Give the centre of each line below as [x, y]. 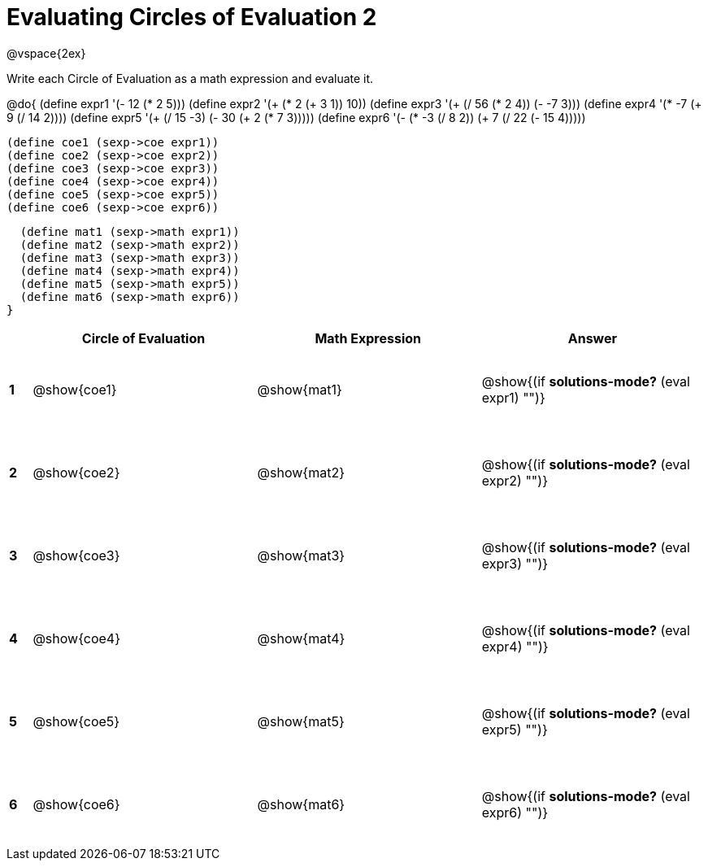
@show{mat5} [301, 721]
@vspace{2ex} [46, 53]
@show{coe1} [75, 389]
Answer [593, 338]
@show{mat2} [301, 472]
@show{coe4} [77, 638]
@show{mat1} [300, 389]
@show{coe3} [76, 555]
